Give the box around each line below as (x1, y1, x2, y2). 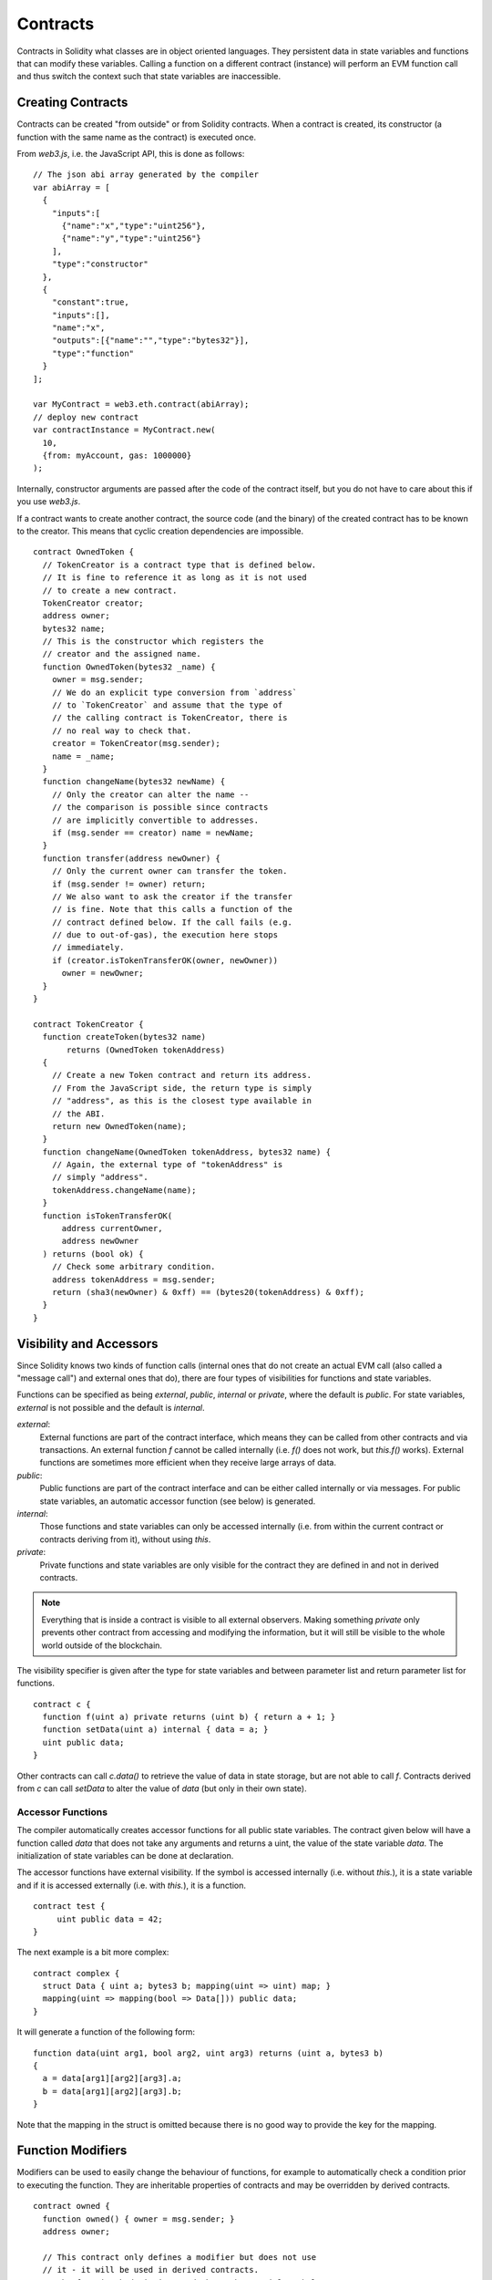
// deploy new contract (33, 411, 139, 422)
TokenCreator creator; (42, 597, 144, 608)
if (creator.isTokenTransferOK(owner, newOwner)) (51, 955, 278, 966)
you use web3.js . (16, 496, 81, 507)
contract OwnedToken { (33, 547, 135, 557)
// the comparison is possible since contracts (51, 803, 269, 813)
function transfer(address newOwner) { (42, 853, 220, 864)
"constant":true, (51, 297, 129, 307)
